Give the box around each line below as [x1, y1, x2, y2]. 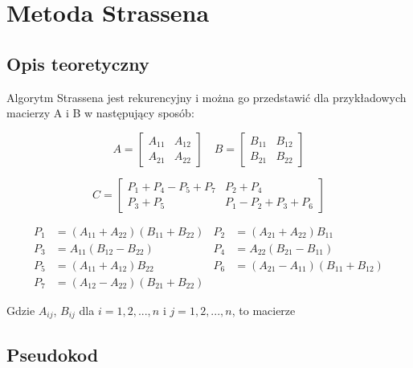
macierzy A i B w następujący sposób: [6, 104, 194, 121]
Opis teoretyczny [6, 51, 149, 76]
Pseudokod [6, 341, 99, 366]
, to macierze [231, 301, 296, 318]
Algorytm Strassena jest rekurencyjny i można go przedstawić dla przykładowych [6, 88, 407, 105]
